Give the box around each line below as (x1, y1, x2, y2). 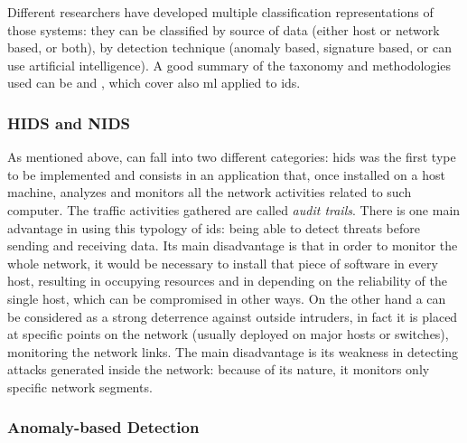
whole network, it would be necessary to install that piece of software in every (7, 253, 438, 272)
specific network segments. (7, 377, 153, 396)
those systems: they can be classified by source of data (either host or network (7, 20, 440, 39)
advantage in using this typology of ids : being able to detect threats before (7, 218, 420, 237)
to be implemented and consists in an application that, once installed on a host (7, 165, 445, 184)
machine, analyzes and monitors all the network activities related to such (7, 183, 412, 202)
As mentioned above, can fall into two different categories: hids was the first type (7, 147, 456, 166)
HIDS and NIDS (7, 111, 131, 134)
